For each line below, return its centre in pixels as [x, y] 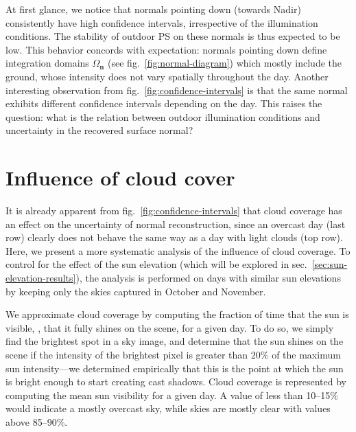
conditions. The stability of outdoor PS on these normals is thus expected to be [173, 36]
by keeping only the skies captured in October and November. [136, 291]
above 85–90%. [37, 421]
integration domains [47, 63]
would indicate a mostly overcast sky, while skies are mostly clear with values [168, 408]
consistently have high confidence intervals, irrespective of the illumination [162, 22]
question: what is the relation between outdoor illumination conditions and [163, 116]
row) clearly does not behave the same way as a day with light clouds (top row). [174, 237]
